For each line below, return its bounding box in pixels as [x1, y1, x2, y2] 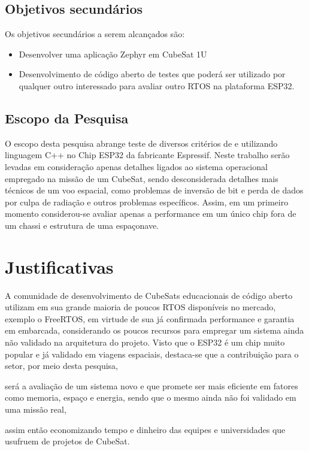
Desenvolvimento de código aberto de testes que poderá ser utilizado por [19, 68, 286, 80]
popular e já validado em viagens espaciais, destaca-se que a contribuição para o [5, 347, 299, 360]
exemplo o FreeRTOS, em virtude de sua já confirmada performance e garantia [5, 312, 295, 325]
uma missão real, [5, 403, 66, 415]
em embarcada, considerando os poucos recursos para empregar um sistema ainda [5, 324, 304, 337]
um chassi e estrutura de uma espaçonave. [5, 219, 159, 231]
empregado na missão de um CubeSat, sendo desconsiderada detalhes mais [5, 172, 278, 184]
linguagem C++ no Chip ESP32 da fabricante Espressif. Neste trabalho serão [5, 149, 290, 161]
